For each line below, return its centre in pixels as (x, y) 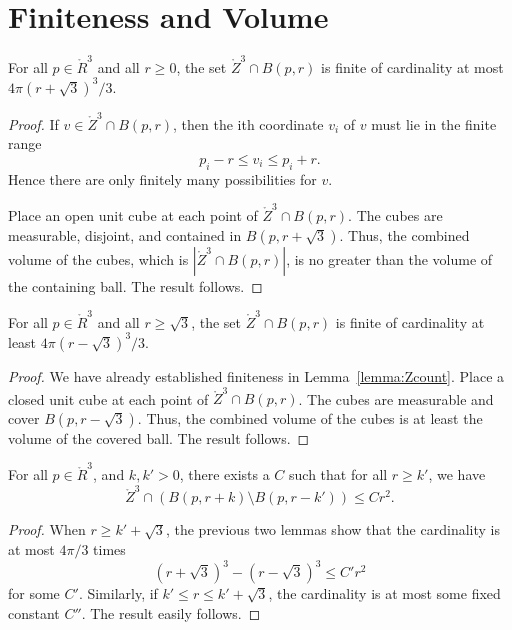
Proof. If (33, 123)
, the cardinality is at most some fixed (384, 593)
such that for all (338, 474)
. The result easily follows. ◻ (171, 612)
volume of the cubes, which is (98, 258)
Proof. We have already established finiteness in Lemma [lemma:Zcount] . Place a (256, 375)
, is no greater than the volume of (389, 258)
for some (34, 593)
